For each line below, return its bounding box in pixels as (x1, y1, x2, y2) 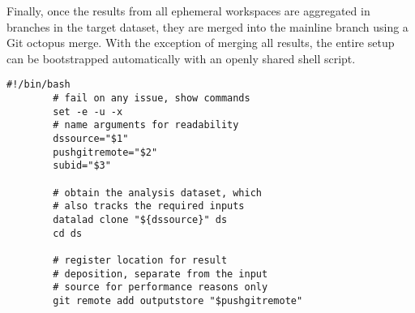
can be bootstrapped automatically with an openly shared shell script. (6, 49, 356, 66)
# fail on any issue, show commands (53, 92, 250, 105)
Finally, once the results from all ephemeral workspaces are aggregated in (6, 2, 370, 19)
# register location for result (53, 254, 228, 266)
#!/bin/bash (6, 79, 71, 91)
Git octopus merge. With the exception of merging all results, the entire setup (6, 34, 395, 51)
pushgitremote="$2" (53, 146, 158, 158)
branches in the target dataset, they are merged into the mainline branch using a (6, 18, 409, 35)
